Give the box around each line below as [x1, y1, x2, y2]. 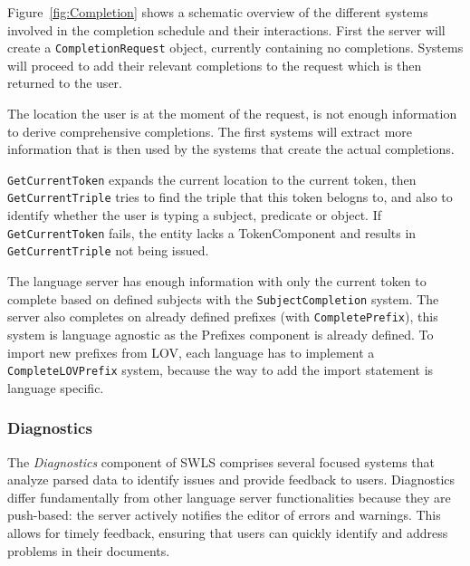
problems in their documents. [7, 541, 170, 560]
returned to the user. [7, 73, 122, 92]
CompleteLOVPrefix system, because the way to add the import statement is [7, 360, 434, 379]
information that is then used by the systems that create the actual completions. [7, 139, 455, 158]
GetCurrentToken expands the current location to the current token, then [7, 169, 417, 188]
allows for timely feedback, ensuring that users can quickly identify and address [7, 523, 448, 542]
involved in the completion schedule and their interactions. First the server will [7, 20, 446, 39]
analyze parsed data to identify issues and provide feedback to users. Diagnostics [7, 470, 456, 489]
